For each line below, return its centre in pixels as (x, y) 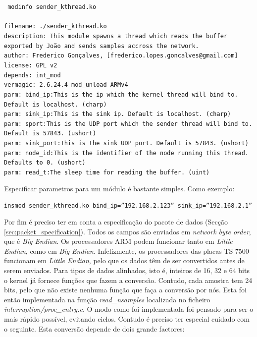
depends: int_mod (32, 75)
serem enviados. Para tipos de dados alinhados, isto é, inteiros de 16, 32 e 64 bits (127, 270)
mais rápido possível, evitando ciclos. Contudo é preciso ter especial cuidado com (127, 318)
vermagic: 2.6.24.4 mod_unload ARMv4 (66, 85)
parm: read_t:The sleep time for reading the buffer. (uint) (107, 173)
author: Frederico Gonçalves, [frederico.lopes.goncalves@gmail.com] (121, 56)
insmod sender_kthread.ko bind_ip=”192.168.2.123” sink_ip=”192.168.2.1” (128, 206)
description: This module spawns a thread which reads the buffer (116, 36)
